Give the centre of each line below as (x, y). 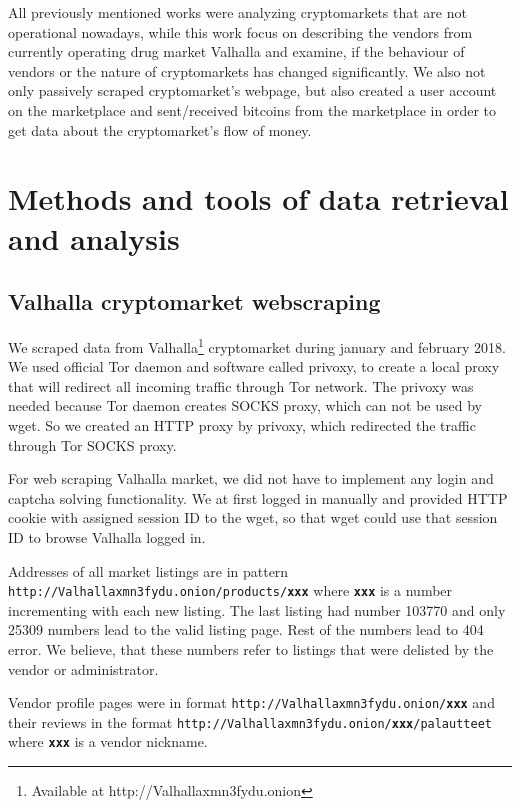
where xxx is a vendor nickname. (108, 741)
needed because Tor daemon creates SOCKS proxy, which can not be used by (245, 405)
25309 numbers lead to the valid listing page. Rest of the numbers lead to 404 (246, 629)
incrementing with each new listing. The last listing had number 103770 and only (257, 609)
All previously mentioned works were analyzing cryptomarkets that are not (237, 12)
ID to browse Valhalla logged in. (107, 536)
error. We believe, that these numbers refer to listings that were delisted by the (251, 648)
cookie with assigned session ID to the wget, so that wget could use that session (253, 517)
